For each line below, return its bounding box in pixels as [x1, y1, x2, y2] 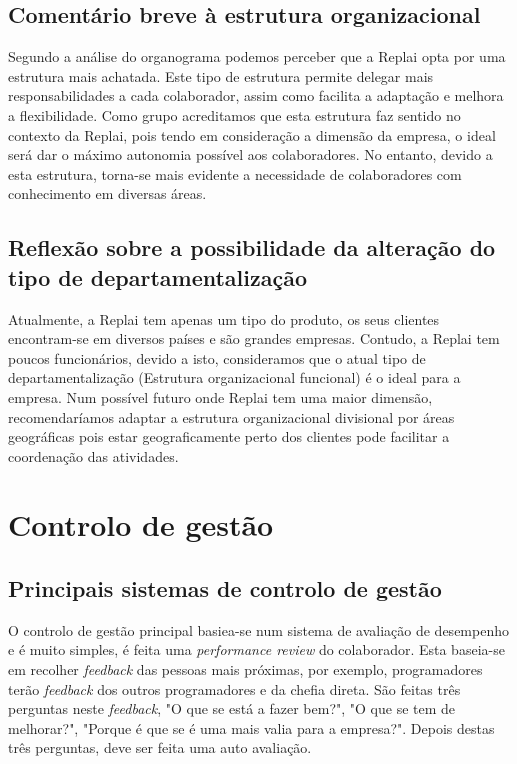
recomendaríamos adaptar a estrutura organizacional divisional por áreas [8, 406, 455, 427]
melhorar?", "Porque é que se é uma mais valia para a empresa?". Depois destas [8, 717, 495, 738]
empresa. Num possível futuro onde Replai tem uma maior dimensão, [8, 386, 433, 407]
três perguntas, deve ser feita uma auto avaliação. [8, 737, 312, 758]
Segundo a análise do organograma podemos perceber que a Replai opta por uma [8, 46, 506, 67]
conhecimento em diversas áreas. [8, 183, 207, 204]
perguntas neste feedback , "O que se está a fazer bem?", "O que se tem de [8, 698, 456, 719]
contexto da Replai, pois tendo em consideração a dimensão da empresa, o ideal [8, 124, 496, 145]
